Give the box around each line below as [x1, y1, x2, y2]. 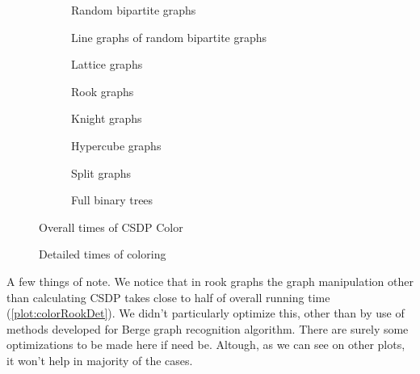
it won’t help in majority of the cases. [6, 351, 193, 368]
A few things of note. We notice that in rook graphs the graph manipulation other [6, 272, 414, 289]
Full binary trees [71, 191, 153, 208]
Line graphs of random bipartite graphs [71, 28, 267, 45]
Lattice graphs [71, 56, 143, 73]
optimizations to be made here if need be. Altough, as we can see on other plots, [6, 336, 405, 353]
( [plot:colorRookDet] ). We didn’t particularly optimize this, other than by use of [6, 305, 405, 321]
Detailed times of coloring [39, 246, 166, 263]
